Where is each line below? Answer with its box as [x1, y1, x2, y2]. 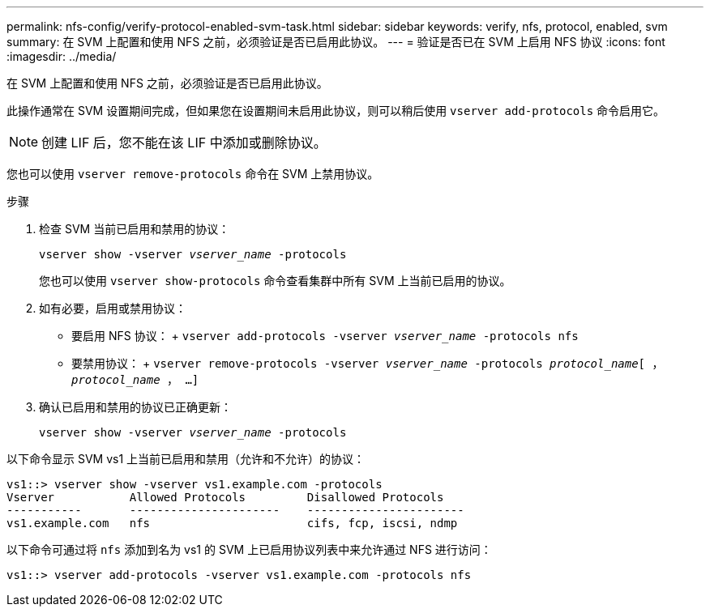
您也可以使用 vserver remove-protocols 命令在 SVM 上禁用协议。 [6, 167, 379, 181]
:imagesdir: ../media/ [6, 49, 117, 63]
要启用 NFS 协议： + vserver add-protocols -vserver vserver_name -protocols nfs [71, 329, 579, 343]
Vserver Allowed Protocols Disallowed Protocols [6, 491, 444, 504]
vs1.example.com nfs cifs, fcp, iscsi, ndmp [6, 517, 458, 530]
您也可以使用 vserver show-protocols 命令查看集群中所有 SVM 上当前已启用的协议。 [39, 274, 511, 287]
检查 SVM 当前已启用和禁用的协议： [39, 222, 230, 236]
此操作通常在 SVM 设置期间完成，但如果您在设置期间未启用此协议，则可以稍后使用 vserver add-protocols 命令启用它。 [6, 104, 665, 117]
